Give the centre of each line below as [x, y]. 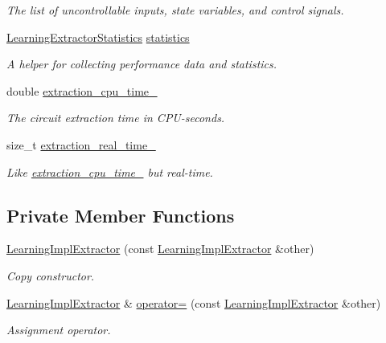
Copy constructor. [51, 275]
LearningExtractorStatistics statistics [98, 37]
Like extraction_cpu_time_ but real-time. [110, 171]
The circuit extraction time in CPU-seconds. [116, 118]
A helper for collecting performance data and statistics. [142, 64]
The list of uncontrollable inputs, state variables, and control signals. [175, 10]
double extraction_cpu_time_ [82, 90]
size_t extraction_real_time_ [81, 144]
